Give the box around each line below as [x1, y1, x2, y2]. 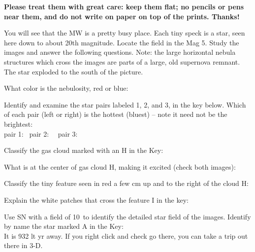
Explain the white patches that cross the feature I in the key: [4, 194, 189, 205]
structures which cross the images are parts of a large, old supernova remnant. [4, 56, 240, 67]
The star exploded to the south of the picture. [4, 66, 143, 76]
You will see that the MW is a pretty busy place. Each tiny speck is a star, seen [4, 28, 245, 38]
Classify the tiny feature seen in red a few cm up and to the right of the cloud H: [4, 178, 249, 188]
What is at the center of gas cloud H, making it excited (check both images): [4, 161, 236, 172]
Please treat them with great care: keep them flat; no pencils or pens [4, 1, 244, 11]
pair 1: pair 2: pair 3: [4, 128, 78, 139]
